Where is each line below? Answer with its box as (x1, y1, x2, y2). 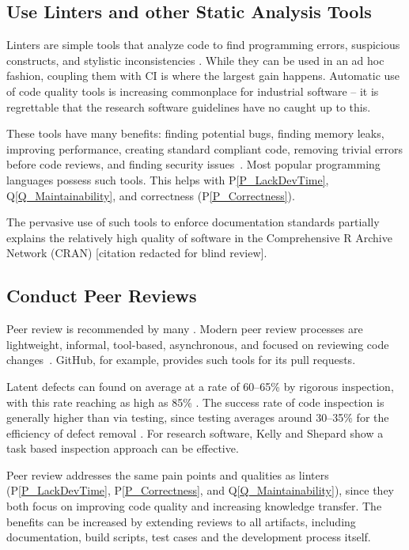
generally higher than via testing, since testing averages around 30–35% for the (6, 409, 389, 426)
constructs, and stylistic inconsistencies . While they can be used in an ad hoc (6, 51, 384, 68)
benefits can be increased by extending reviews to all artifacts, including (6, 513, 356, 529)
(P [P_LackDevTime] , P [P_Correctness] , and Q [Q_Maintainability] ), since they (6, 482, 394, 499)
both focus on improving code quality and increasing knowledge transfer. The (6, 498, 382, 514)
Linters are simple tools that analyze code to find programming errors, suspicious (6, 36, 400, 53)
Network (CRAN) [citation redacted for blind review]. (6, 245, 267, 261)
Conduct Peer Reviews (6, 283, 197, 308)
